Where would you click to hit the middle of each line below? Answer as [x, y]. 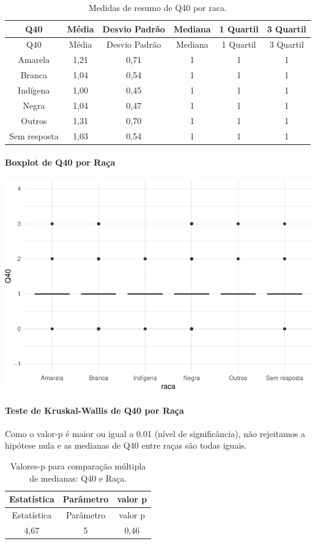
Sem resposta [34, 135]
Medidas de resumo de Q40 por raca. [157, 7]
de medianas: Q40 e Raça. [78, 478]
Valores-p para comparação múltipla [78, 466]
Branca [34, 75]
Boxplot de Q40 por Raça [60, 162]
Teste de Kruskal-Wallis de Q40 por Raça [94, 410]
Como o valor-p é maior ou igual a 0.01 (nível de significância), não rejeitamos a [155, 433]
